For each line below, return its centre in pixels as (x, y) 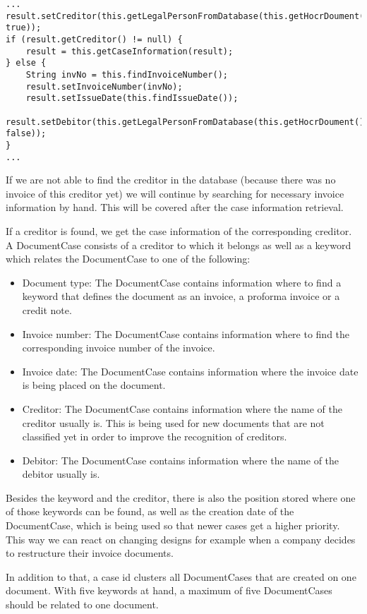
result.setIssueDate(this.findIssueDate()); (132, 98)
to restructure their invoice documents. (90, 553)
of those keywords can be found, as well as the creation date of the (150, 511)
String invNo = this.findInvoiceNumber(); (127, 74)
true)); (24, 28)
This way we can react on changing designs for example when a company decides (181, 539)
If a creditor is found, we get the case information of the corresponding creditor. (179, 230)
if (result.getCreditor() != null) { (94, 39)
